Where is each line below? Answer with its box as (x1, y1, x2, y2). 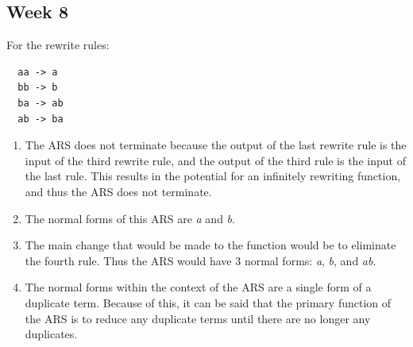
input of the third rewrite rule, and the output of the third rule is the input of (25, 152, 406, 168)
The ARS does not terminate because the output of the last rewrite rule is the (25, 137, 407, 153)
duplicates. (25, 326, 78, 342)
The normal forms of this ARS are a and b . (25, 210, 235, 226)
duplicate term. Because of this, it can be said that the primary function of (25, 294, 392, 310)
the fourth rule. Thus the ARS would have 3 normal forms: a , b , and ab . (25, 252, 376, 268)
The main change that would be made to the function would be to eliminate (25, 237, 396, 253)
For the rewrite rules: (6, 37, 110, 53)
